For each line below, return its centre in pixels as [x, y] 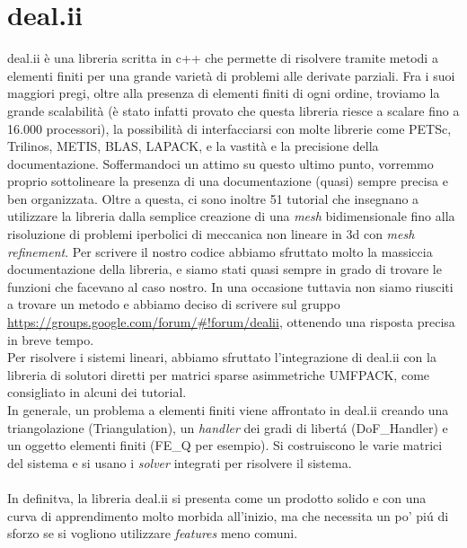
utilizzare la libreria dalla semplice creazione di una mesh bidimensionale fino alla [231, 216]
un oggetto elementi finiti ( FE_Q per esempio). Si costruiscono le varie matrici [225, 445]
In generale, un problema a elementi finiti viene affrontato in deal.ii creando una [228, 410]
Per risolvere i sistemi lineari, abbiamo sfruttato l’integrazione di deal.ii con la [222, 357]
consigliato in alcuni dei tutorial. [97, 392]
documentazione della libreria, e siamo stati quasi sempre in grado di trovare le [225, 269]
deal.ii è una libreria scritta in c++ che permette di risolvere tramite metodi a [223, 58]
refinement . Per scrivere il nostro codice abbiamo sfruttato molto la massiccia [220, 251]
